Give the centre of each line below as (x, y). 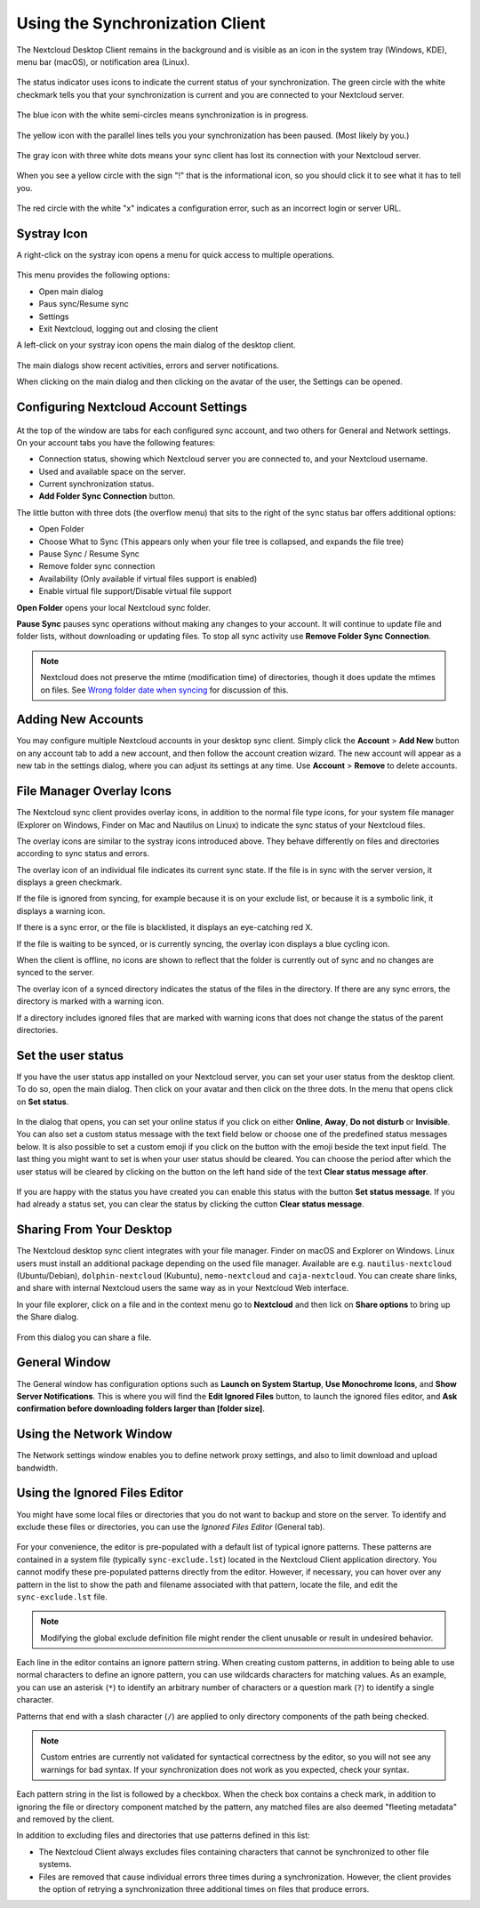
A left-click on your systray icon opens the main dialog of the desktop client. (156, 345)
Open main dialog (71, 291)
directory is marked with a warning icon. (90, 1001)
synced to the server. (56, 973)
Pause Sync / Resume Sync (89, 554)
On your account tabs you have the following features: (116, 442)
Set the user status (70, 1055)
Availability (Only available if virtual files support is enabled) (148, 579)
